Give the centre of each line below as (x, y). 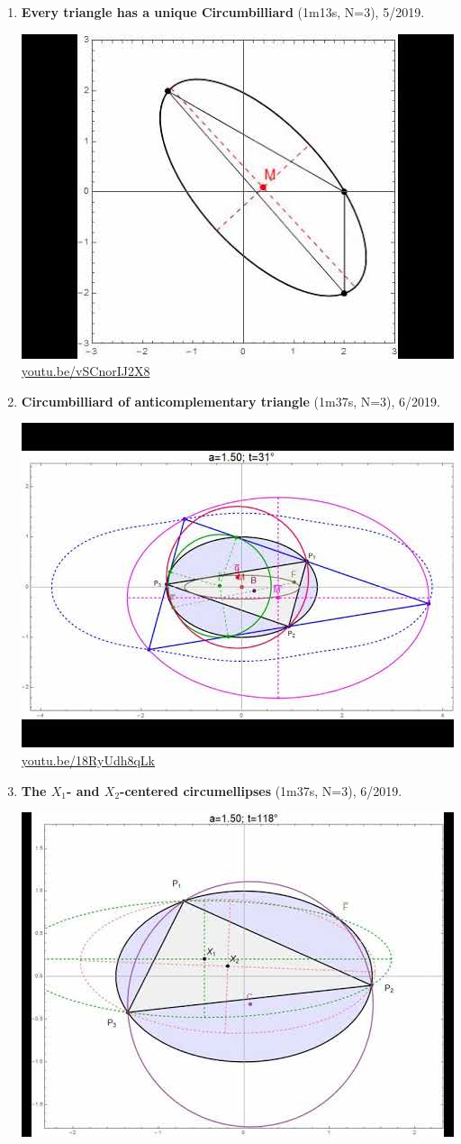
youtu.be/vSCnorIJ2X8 (86, 371)
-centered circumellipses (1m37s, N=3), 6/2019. (261, 790)
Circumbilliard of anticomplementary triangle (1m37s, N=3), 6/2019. (230, 401)
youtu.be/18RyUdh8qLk (88, 760)
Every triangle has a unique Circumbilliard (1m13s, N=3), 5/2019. (223, 12)
